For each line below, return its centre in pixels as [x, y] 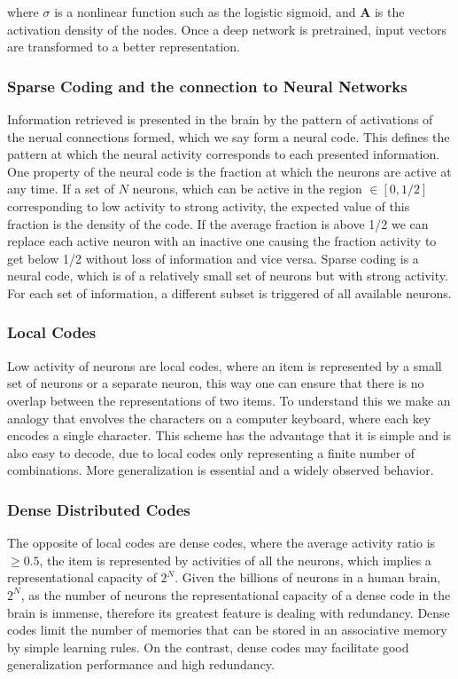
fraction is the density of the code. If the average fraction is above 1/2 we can [218, 223]
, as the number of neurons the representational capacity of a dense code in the [236, 594]
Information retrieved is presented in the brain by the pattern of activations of [220, 119]
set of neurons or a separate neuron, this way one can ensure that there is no [216, 383]
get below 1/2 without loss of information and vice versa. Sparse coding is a [213, 258]
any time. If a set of [61, 189]
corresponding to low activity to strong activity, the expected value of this [209, 205]
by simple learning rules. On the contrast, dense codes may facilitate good [208, 647]
